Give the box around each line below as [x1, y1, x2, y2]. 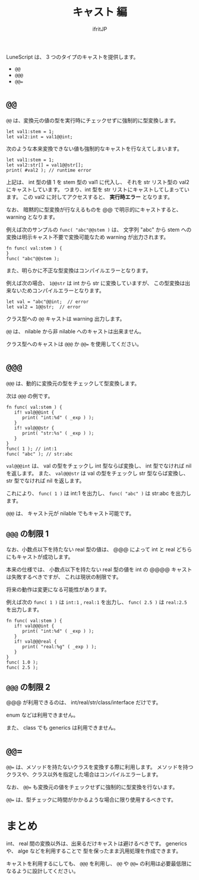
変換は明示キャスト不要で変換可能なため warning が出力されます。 [6, 233, 169, 241]
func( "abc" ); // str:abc [6, 451, 73, 457]
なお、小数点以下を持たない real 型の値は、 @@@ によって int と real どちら [6, 545, 192, 553]
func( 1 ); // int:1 [6, 446, 58, 452]
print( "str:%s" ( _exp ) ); [21, 430, 94, 436]
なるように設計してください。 [6, 868, 79, 875]
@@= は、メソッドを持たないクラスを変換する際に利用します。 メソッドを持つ [6, 764, 194, 771]
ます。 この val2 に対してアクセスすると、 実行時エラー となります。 [6, 193, 173, 200]
